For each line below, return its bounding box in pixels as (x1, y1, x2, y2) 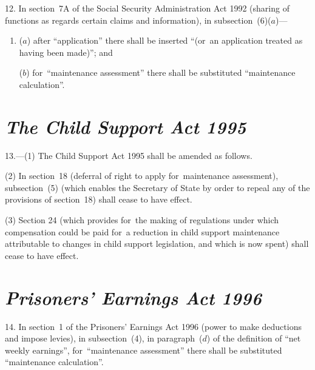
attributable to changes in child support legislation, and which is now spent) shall (5, 237, 309, 250)
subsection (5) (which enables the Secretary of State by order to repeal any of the (5, 181, 310, 193)
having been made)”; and (19, 45, 113, 58)
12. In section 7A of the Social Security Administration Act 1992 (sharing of (5, 2, 290, 14)
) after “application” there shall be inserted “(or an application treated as (27, 34, 303, 47)
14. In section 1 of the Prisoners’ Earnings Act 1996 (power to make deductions (5, 320, 302, 332)
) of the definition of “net (206, 332, 301, 345)
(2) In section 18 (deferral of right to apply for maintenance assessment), (5, 169, 279, 182)
